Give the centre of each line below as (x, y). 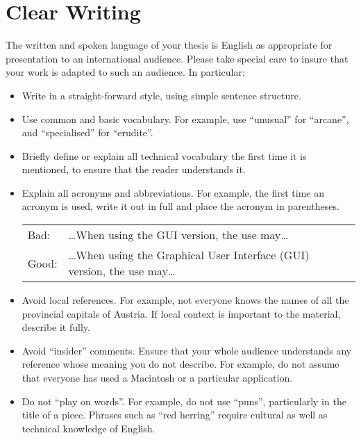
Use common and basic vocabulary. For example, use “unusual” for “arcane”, (185, 119)
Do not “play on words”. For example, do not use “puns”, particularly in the (184, 401)
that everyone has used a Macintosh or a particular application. (157, 378)
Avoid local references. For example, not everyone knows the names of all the (185, 300)
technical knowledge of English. (89, 428)
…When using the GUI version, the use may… (178, 235)
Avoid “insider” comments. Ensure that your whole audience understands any (187, 350)
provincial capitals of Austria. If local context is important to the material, (181, 313)
